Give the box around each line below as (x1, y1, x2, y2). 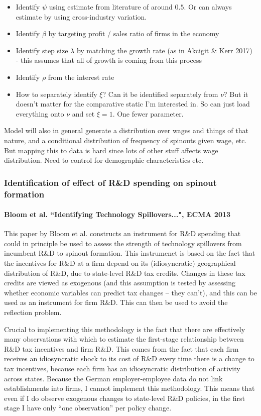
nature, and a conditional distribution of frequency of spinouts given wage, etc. (4, 135, 247, 145)
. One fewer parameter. (112, 108, 184, 119)
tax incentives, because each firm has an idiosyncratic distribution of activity (4, 363, 240, 373)
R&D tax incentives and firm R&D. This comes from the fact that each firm (4, 343, 239, 354)
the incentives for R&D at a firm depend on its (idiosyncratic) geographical (4, 258, 236, 268)
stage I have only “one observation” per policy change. (4, 402, 172, 413)
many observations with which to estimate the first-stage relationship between (4, 334, 244, 344)
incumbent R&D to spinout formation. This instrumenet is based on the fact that (4, 248, 255, 258)
